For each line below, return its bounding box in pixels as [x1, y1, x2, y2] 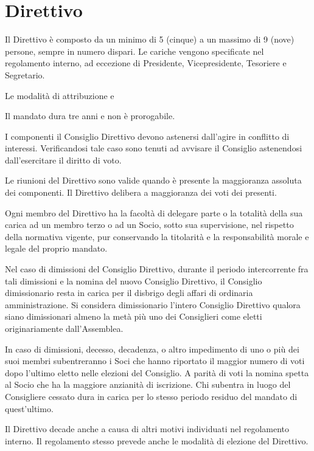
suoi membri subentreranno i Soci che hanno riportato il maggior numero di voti [5, 354, 305, 367]
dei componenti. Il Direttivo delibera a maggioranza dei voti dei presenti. [5, 186, 277, 199]
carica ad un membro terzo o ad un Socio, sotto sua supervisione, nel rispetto [5, 218, 294, 231]
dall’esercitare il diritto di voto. [5, 153, 122, 166]
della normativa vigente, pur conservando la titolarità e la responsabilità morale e [5, 230, 309, 243]
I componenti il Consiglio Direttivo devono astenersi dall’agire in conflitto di [5, 129, 290, 142]
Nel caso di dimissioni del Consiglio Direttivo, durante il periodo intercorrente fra [5, 263, 309, 275]
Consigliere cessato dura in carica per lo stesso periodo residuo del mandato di [5, 390, 298, 402]
